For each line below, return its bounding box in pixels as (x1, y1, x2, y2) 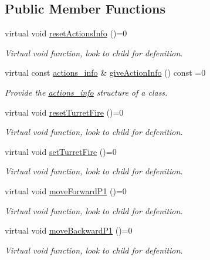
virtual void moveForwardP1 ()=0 (5, 184, 127, 197)
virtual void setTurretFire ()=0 (5, 145, 117, 157)
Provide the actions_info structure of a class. (5, 86, 168, 98)
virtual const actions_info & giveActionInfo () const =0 (5, 66, 206, 79)
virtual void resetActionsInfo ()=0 (5, 27, 127, 39)
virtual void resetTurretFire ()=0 (5, 106, 124, 118)
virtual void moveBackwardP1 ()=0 (5, 224, 133, 237)
